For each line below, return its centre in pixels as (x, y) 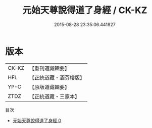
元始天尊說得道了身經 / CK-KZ (85, 10)
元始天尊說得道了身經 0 (37, 120)
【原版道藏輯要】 (49, 87)
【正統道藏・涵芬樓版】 (57, 77)
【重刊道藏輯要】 (49, 68)
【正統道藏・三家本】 (54, 96)
